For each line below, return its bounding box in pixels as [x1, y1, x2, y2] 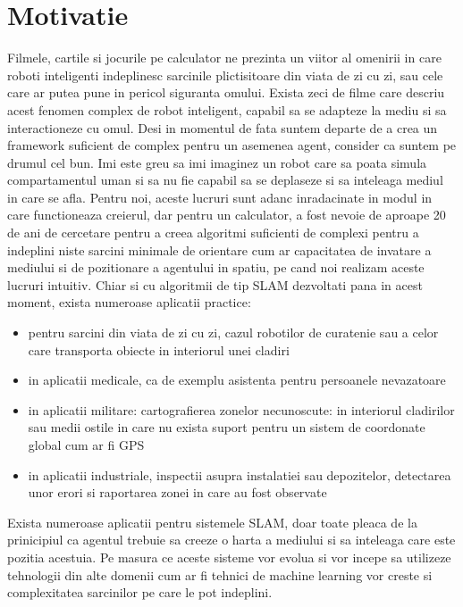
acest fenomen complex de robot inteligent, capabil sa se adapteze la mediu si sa [7, 100, 447, 119]
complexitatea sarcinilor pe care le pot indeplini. [7, 583, 273, 602]
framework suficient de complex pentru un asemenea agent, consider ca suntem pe [7, 136, 457, 154]
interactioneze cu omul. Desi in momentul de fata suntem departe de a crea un [7, 118, 438, 137]
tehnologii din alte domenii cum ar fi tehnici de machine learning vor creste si [7, 565, 433, 584]
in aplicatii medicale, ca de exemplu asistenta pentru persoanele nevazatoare [28, 370, 446, 389]
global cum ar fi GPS [28, 436, 145, 453]
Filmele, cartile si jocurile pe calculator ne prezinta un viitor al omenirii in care [7, 48, 442, 67]
